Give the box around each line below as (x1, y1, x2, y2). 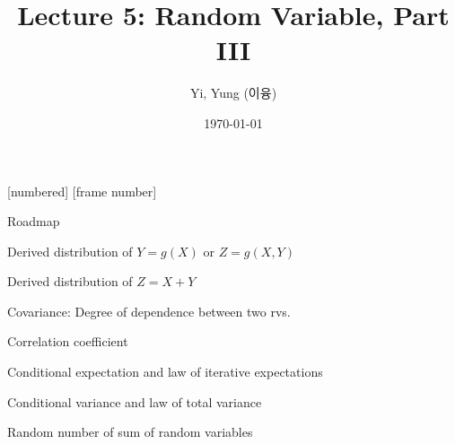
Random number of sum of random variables (7, 422, 253, 441)
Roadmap (7, 212, 60, 231)
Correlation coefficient (7, 332, 128, 351)
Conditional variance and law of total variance (7, 392, 262, 411)
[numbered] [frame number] (7, 181, 157, 200)
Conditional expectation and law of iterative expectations (7, 362, 323, 381)
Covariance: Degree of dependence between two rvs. (7, 301, 291, 320)
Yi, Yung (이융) (189, 83, 277, 102)
